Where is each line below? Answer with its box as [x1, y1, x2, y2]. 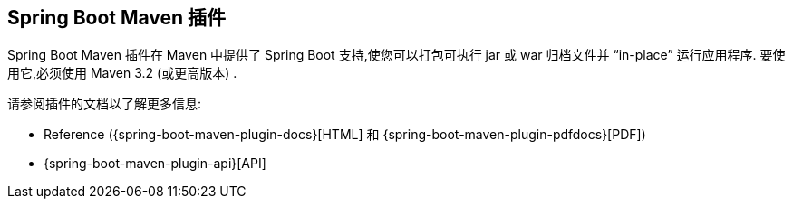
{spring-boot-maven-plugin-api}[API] [44, 155, 266, 172]
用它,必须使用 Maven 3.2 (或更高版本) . [7, 65, 237, 81]
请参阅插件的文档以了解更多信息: [7, 96, 202, 112]
